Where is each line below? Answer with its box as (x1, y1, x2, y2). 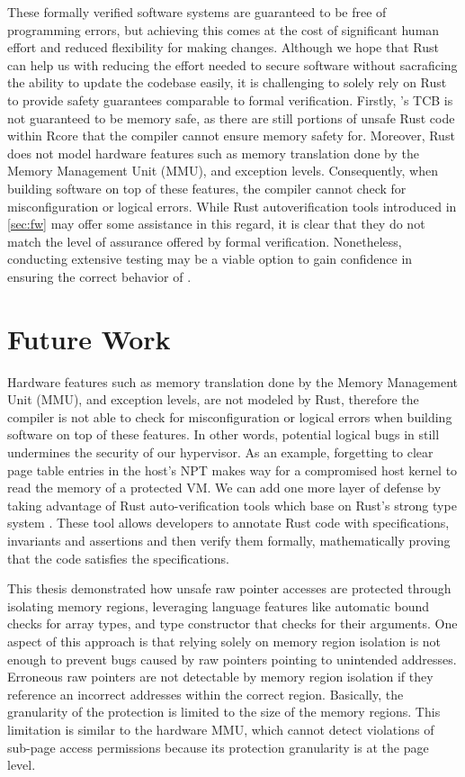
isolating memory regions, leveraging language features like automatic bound (7, 596, 430, 615)
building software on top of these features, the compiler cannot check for (7, 178, 407, 197)
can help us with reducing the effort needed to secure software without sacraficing (7, 55, 458, 74)
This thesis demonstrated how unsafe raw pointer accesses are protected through (7, 579, 452, 598)
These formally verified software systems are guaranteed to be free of (7, 3, 387, 21)
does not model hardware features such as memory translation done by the (7, 143, 419, 162)
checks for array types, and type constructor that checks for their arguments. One (7, 614, 458, 633)
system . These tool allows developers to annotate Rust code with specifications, (7, 513, 450, 532)
